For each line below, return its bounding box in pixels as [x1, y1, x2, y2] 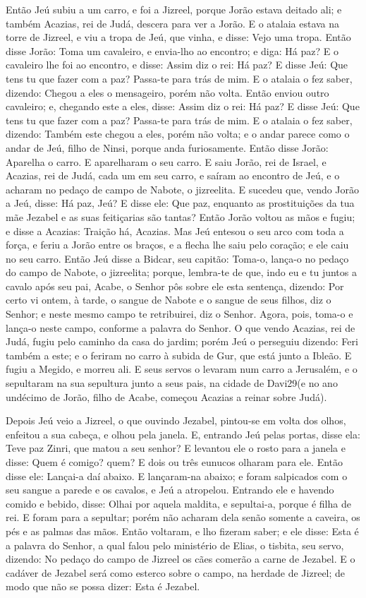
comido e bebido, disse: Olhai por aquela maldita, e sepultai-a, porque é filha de [6, 496, 351, 510]
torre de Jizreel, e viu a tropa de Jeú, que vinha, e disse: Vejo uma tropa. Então [6, 30, 351, 44]
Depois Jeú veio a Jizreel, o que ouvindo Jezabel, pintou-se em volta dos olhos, [6, 413, 346, 428]
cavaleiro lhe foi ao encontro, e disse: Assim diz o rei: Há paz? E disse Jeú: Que [6, 57, 348, 72]
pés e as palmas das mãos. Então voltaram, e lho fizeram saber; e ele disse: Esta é [6, 523, 359, 538]
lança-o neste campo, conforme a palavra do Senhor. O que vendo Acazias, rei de [6, 320, 355, 335]
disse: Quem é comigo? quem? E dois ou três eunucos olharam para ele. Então [6, 455, 343, 469]
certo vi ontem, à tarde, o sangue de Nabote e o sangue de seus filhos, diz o [6, 292, 331, 307]
